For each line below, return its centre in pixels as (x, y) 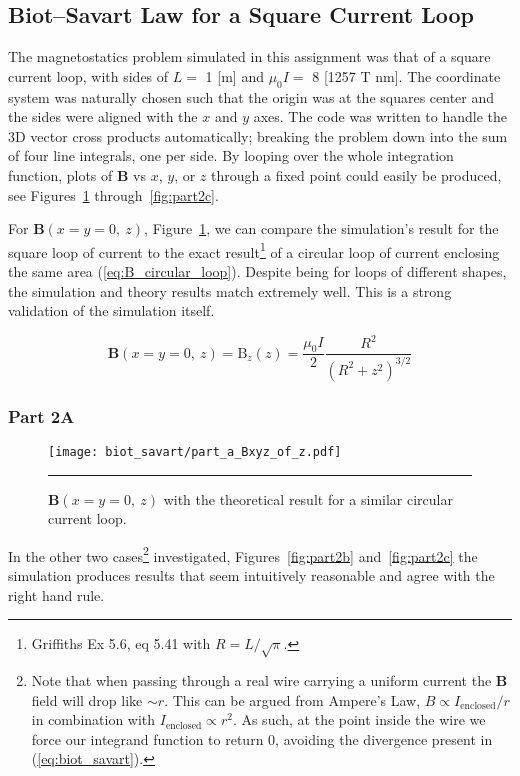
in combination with (93, 719)
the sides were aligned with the (103, 116)
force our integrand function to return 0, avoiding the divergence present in (262, 738)
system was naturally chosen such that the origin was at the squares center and (251, 96)
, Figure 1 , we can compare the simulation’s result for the (321, 228)
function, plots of (60, 174)
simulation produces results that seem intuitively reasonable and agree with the (251, 575)
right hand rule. (56, 594)
